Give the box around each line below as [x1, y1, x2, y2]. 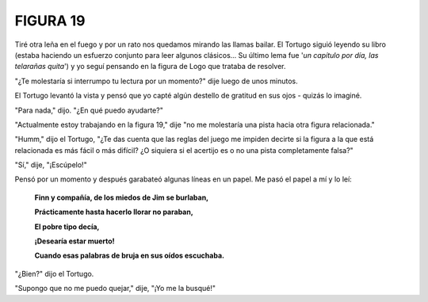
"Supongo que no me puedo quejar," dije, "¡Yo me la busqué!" [14, 284, 216, 293]
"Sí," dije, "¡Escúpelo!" [14, 160, 87, 170]
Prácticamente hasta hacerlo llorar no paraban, [34, 207, 193, 217]
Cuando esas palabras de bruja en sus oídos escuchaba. [34, 250, 225, 261]
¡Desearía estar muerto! [34, 236, 115, 246]
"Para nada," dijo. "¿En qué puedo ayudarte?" [14, 105, 164, 115]
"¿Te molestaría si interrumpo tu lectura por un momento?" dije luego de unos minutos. [14, 76, 299, 86]
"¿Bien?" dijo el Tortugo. [14, 269, 94, 278]
